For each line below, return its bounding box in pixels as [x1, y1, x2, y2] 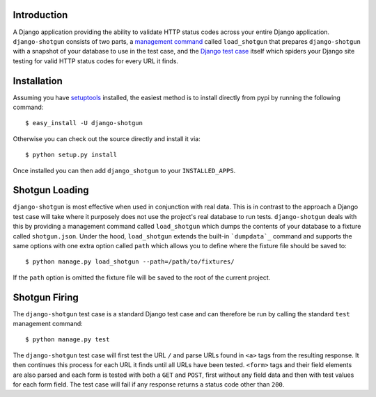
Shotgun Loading [13, 184, 89, 196]
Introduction [13, 9, 68, 21]
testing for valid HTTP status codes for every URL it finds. [13, 56, 179, 65]
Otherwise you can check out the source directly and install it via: [13, 134, 201, 143]
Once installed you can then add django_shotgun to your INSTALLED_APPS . [13, 166, 236, 175]
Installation [13, 75, 63, 87]
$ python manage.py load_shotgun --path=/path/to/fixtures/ [25, 258, 235, 266]
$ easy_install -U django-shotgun [25, 119, 143, 127]
